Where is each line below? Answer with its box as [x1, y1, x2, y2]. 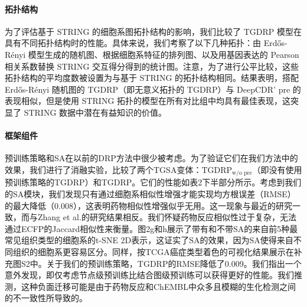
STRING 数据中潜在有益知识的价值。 [24, 106, 167, 118]
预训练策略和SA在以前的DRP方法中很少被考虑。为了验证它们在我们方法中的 [5, 152, 298, 164]
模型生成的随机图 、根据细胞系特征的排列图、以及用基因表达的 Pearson [28, 48, 299, 60]
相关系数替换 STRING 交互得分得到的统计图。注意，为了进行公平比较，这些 [5, 60, 299, 72]
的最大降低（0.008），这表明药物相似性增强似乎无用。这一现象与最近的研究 [5, 199, 292, 211]
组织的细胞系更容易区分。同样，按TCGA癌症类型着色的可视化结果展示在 [12, 245, 294, 257]
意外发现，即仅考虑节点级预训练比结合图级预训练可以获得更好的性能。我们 [5, 269, 294, 281]
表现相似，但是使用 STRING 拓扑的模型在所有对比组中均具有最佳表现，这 [5, 94, 291, 107]
